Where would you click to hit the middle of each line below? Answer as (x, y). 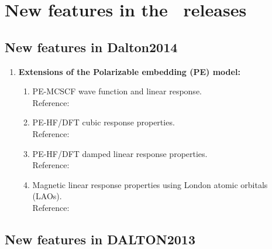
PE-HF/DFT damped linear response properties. (120, 153)
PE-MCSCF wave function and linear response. (117, 91)
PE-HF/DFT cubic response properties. (104, 122)
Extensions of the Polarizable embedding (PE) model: (129, 71)
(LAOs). (47, 196)
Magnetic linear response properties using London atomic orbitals (150, 184)
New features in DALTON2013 (100, 239)
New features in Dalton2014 (91, 47)
